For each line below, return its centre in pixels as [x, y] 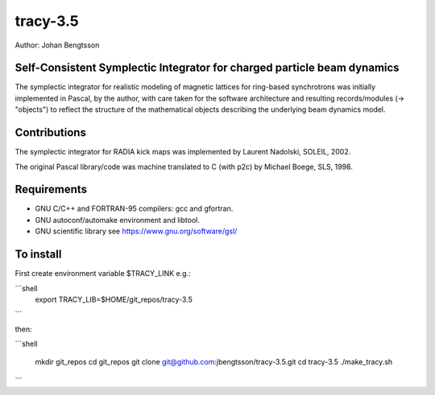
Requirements [51, 189]
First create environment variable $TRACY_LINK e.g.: [103, 274]
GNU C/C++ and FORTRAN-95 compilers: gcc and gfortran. [134, 208]
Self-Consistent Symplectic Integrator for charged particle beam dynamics [207, 68]
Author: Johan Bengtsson [57, 45]
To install [38, 255]
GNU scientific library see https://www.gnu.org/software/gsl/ [136, 231]
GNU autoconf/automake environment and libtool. [118, 220]
